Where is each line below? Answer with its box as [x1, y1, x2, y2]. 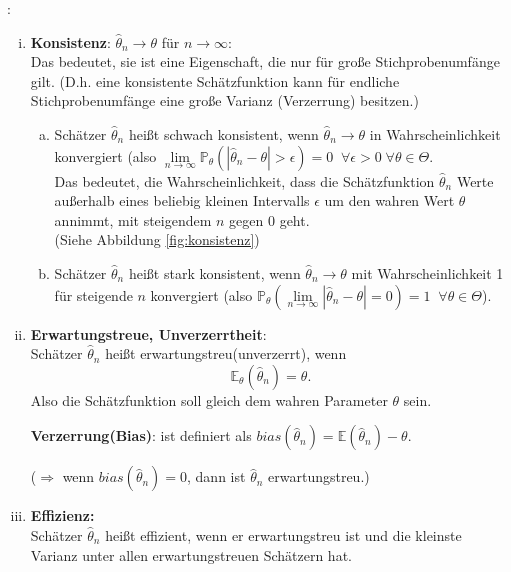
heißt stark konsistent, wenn [128, 262, 301, 283]
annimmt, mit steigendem [54, 209, 212, 230]
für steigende [54, 284, 133, 305]
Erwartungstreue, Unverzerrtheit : [30, 323, 267, 344]
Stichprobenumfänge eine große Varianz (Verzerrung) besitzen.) [30, 90, 419, 111]
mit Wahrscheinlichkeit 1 [351, 262, 504, 283]
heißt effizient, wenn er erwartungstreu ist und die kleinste [105, 524, 462, 545]
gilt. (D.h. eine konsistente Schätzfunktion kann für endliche [30, 70, 400, 91]
